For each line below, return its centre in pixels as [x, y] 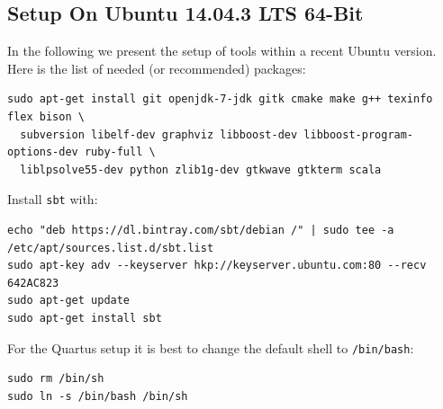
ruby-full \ [120, 152]
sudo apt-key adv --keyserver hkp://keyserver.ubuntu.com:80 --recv [217, 266]
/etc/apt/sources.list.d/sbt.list [111, 248]
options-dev [43, 152]
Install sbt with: [53, 199]
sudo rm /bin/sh [56, 379]
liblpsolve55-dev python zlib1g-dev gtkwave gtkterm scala [201, 169]
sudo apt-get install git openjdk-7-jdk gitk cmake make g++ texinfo [220, 99]
